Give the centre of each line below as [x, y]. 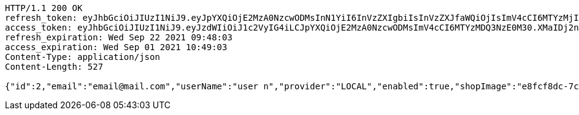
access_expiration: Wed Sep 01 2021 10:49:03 [116, 47]
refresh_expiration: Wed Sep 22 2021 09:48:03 [119, 37]
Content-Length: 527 [54, 67]
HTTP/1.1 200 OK [44, 8]
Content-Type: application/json [82, 57]
